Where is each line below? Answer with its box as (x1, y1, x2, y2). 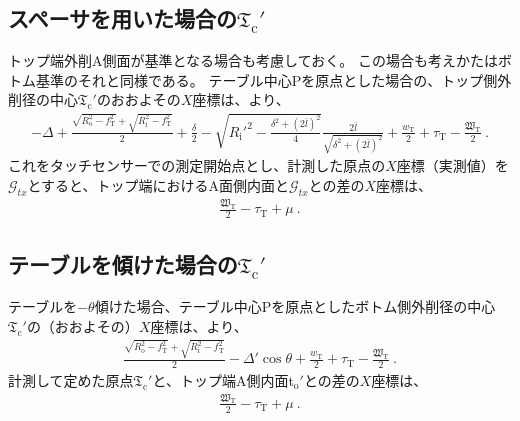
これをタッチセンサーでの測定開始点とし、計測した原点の (8, 155, 386, 176)
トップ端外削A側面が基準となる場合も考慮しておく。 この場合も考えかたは (8, 50, 498, 71)
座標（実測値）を (396, 155, 509, 176)
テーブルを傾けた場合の (8, 249, 238, 280)
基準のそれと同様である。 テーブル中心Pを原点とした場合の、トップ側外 (35, 69, 512, 90)
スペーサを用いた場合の (8, 3, 238, 34)
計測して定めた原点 (8, 369, 134, 390)
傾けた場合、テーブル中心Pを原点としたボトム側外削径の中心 (94, 296, 496, 317)
